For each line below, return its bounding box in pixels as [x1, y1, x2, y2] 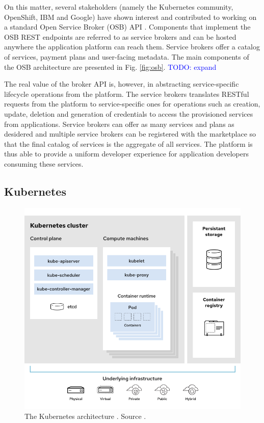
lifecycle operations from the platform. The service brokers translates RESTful [4, 88, 249, 99]
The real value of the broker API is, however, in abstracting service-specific [4, 78, 239, 89]
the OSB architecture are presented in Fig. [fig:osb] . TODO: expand [4, 61, 217, 72]
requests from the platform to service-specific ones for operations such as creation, [4, 98, 260, 109]
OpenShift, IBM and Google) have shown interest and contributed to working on [4, 11, 257, 22]
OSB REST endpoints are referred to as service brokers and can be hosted [4, 31, 236, 42]
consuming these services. [4, 158, 84, 169]
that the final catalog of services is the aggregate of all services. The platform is [4, 138, 253, 149]
